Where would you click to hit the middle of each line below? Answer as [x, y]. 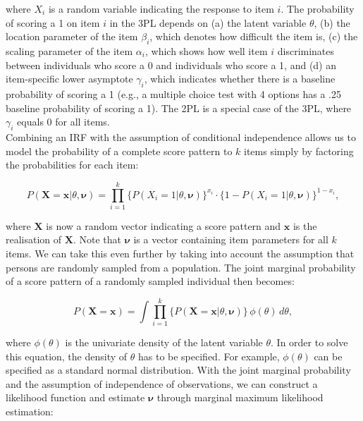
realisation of [34, 239]
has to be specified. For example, [209, 356]
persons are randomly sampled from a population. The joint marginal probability [181, 267]
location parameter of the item [72, 36]
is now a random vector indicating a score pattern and [164, 225]
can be [328, 356]
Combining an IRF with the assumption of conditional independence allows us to [181, 136]
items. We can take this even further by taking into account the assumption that [180, 254]
